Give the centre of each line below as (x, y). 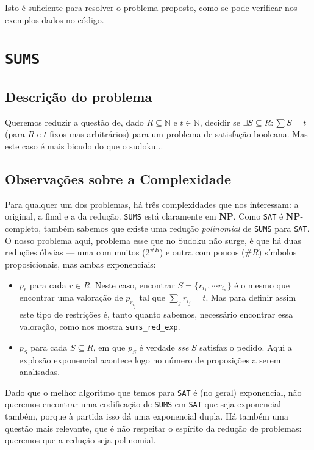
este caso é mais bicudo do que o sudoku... (84, 146)
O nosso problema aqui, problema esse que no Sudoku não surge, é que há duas (153, 240)
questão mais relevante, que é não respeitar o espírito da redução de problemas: (153, 428)
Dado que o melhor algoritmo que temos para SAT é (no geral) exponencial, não (153, 392)
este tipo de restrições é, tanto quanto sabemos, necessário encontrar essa (156, 314)
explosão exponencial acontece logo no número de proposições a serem (150, 359)
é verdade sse (164, 347)
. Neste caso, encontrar (132, 284)
